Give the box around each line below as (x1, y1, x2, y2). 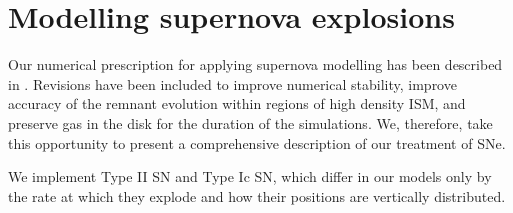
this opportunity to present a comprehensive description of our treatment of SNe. (8, 132, 506, 153)
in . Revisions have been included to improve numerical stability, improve (8, 73, 457, 94)
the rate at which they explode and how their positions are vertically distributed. (8, 185, 506, 206)
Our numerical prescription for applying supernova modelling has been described (8, 54, 503, 75)
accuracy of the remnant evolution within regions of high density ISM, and (8, 93, 466, 114)
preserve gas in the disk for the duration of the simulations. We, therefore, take (8, 112, 493, 133)
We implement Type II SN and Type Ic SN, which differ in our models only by (8, 166, 492, 187)
